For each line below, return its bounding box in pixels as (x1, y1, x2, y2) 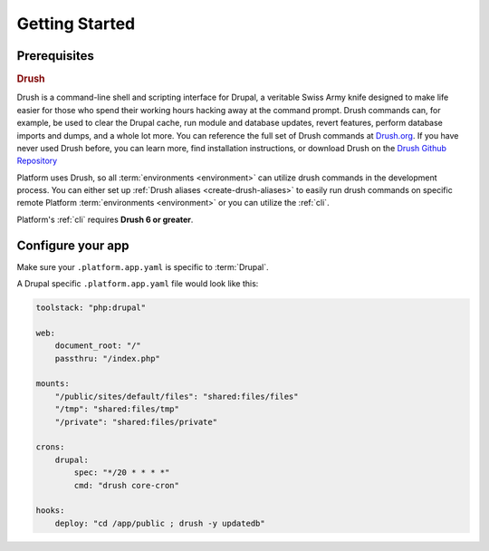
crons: (35, 442, 65, 452)
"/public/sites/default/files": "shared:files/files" (54, 391, 299, 401)
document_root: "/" (54, 341, 142, 351)
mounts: (35, 379, 70, 389)
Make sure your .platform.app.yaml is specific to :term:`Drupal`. (16, 261, 269, 272)
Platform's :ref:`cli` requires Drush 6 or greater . (16, 214, 194, 225)
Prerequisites (16, 48, 94, 63)
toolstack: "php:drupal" (35, 303, 147, 313)
